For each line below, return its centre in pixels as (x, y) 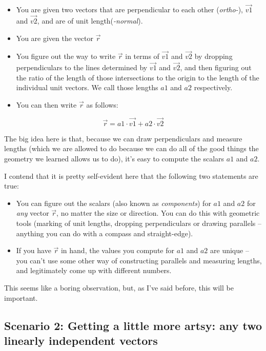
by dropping (213, 56)
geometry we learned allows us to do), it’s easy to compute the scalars (114, 159)
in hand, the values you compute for (117, 250)
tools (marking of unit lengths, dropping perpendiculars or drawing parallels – (139, 223)
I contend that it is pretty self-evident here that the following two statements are (131, 175)
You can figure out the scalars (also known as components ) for (114, 203)
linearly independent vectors (81, 340)
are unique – (230, 250)
